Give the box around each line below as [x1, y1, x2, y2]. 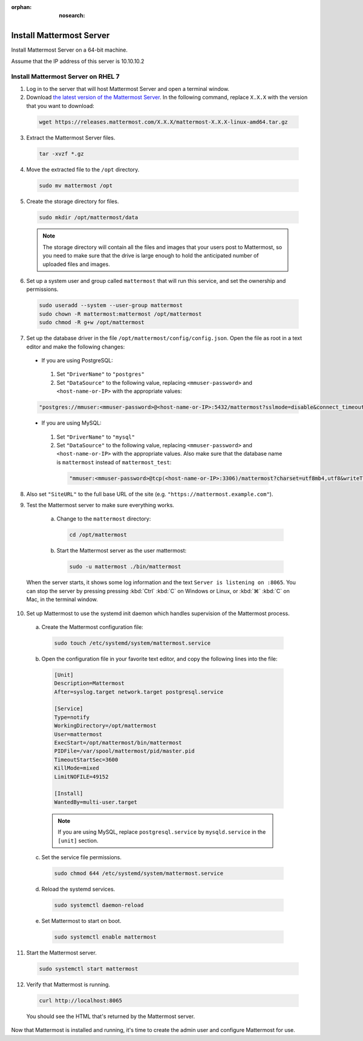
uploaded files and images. [42, 261, 110, 268]
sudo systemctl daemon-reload [54, 902, 144, 908]
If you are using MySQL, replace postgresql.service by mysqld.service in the [57, 828, 266, 836]
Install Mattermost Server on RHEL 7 [11, 73, 120, 81]
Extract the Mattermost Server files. [26, 134, 116, 141]
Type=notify [54, 714, 90, 720]
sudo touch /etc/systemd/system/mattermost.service [54, 639, 211, 647]
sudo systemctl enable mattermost [54, 933, 157, 940]
